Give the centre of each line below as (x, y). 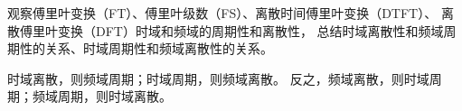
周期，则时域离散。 (114, 96)
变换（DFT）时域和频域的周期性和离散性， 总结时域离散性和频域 (250, 30)
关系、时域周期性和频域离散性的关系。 (159, 48)
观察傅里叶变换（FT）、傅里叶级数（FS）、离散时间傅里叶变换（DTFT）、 (222, 13)
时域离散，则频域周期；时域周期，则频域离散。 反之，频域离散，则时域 (218, 78)
